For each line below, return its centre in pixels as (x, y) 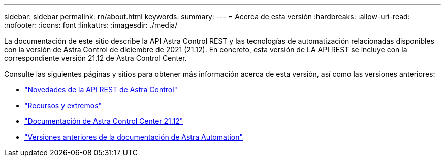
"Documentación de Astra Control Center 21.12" (104, 121)
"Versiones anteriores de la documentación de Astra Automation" (134, 137)
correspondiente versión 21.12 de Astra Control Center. (96, 58)
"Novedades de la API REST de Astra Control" (101, 90)
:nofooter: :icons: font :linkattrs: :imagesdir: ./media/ (91, 25)
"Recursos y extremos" (63, 105)
